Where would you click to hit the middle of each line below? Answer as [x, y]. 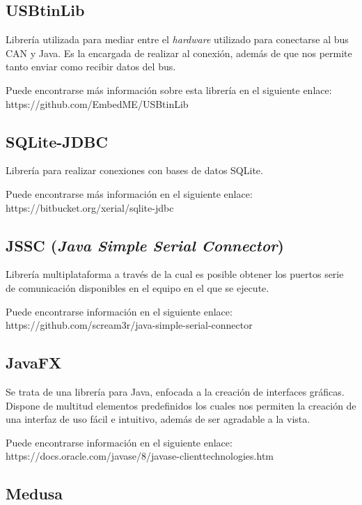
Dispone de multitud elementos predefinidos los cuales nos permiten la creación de [181, 405]
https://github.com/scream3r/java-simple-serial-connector [129, 325]
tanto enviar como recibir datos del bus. [91, 67]
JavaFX [34, 363]
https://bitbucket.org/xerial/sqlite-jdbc [90, 207]
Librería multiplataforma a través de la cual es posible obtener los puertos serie [175, 274]
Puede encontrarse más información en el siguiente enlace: [129, 193]
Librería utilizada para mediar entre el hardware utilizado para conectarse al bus [177, 39]
